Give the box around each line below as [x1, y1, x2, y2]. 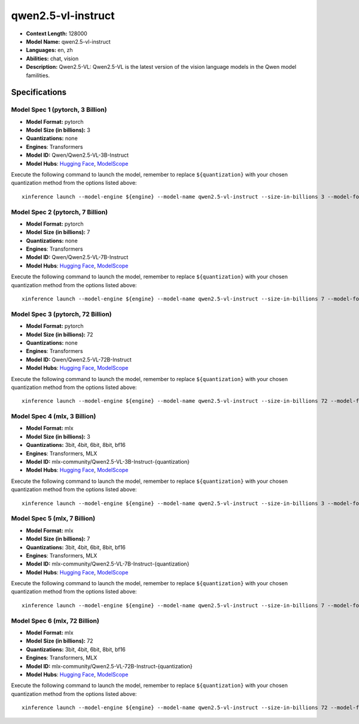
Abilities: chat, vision [26, 54, 79, 62]
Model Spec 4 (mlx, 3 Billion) [11, 412, 96, 421]
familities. [26, 72, 50, 79]
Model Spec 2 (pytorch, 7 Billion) [11, 208, 108, 216]
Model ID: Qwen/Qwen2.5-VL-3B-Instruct [26, 151, 129, 159]
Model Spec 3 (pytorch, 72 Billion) [11, 310, 112, 318]
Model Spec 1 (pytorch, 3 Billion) [11, 105, 107, 114]
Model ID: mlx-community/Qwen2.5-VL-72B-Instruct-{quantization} [26, 662, 193, 670]
